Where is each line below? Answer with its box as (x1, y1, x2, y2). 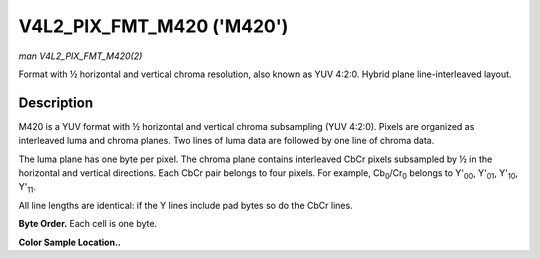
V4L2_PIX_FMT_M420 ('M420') (18, 15, 289, 37)
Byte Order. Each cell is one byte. (18, 218, 158, 230)
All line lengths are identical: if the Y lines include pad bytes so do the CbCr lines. (18, 199, 354, 211)
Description (18, 94, 94, 111)
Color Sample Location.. (18, 236, 122, 248)
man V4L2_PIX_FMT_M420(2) (18, 50, 143, 62)
